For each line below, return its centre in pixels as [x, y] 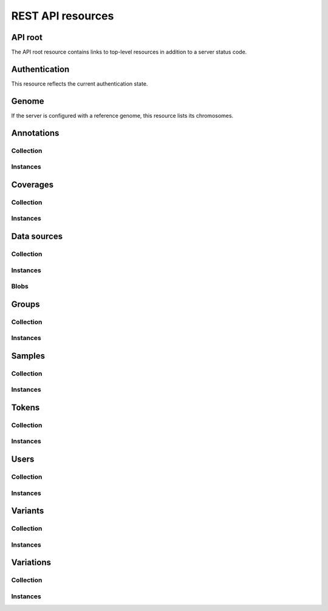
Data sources [37, 236]
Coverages [32, 184]
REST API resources [63, 16]
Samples [28, 356]
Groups [26, 304]
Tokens [26, 407]
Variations [31, 563]
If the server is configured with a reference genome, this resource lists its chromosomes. [122, 115]
